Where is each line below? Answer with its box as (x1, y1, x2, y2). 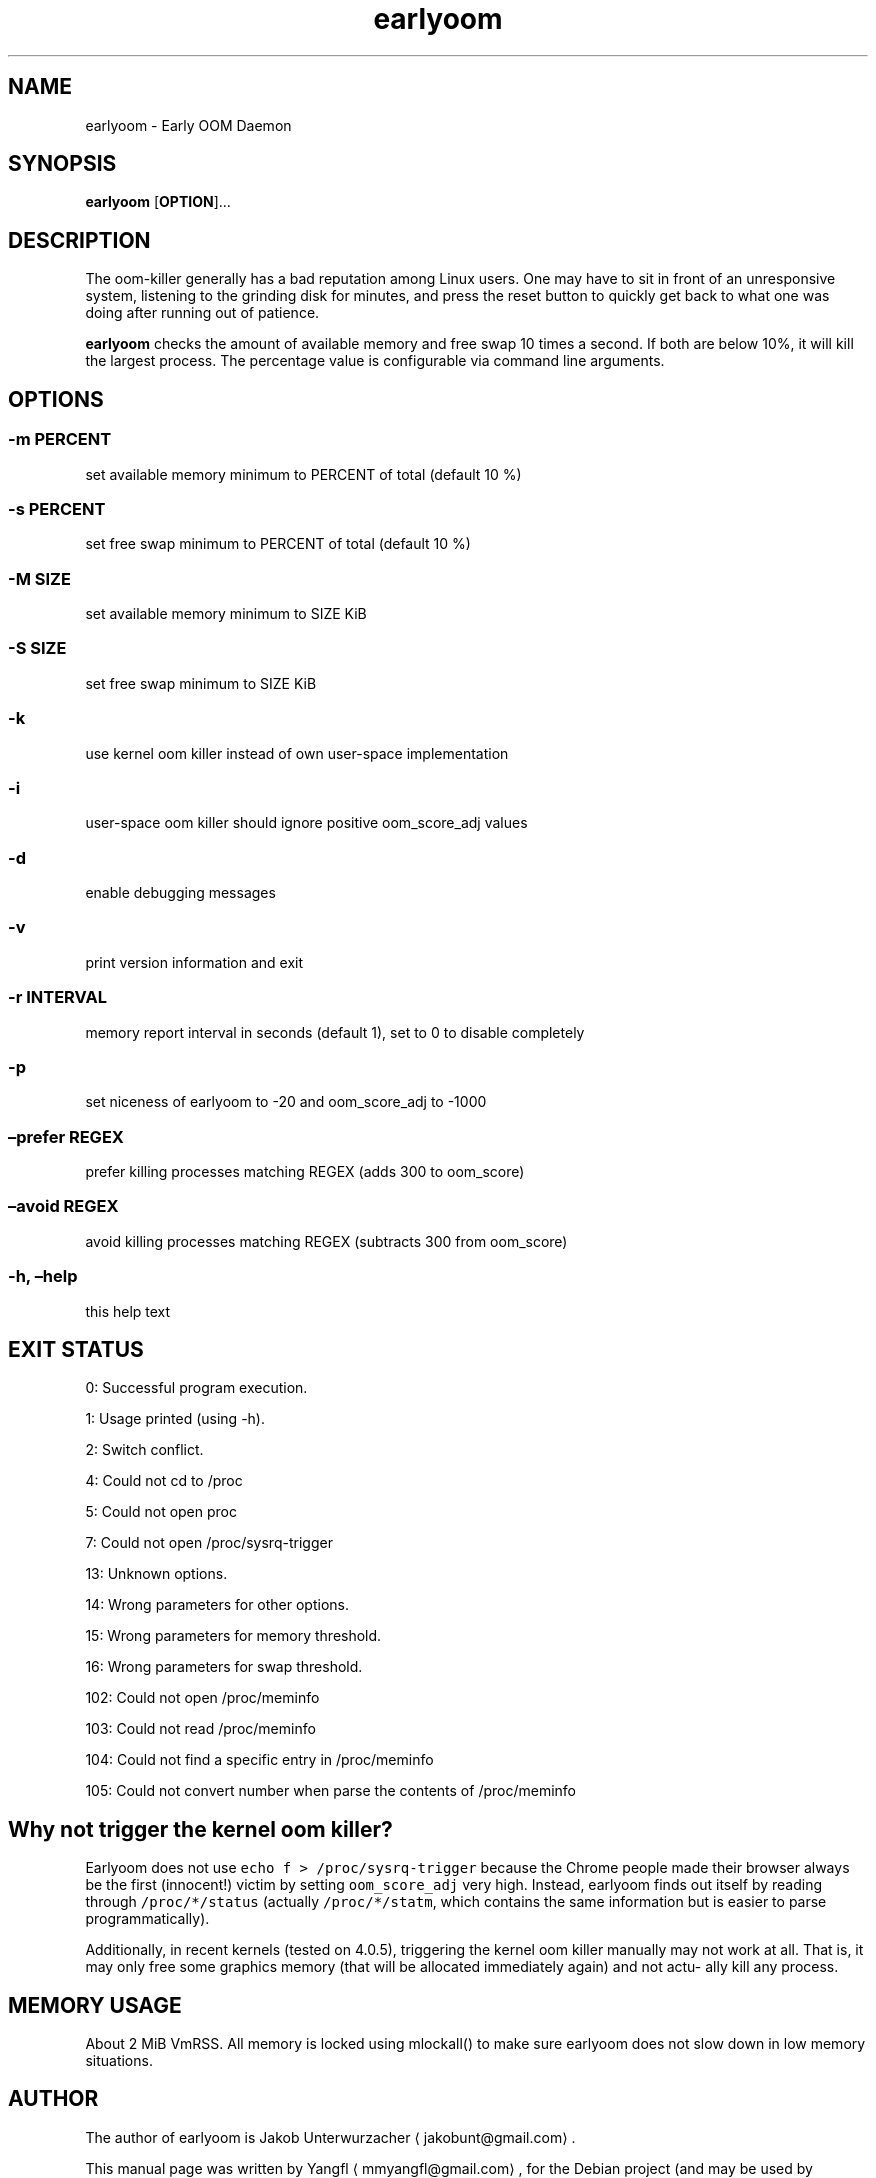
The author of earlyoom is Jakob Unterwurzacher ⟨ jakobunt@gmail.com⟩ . (85, 2128, 576, 2146)
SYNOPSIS (8, 151, 117, 177)
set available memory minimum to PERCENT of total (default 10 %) (85, 465, 522, 483)
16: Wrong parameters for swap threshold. (85, 1658, 363, 1676)
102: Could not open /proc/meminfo (85, 1689, 320, 1707)
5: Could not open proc (85, 1503, 237, 1521)
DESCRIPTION (8, 227, 151, 253)
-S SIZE (8, 638, 67, 659)
